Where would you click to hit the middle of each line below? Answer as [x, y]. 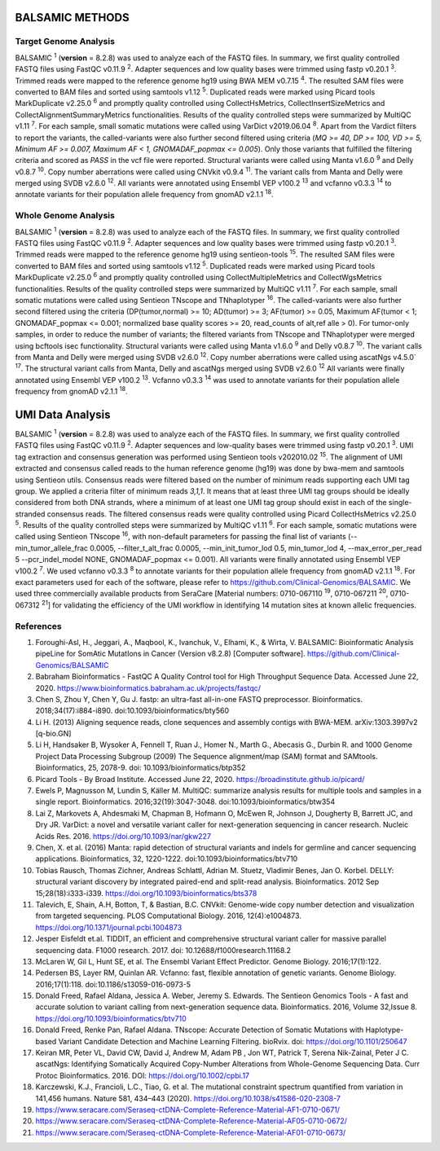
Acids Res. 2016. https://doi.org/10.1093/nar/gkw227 [123, 836]
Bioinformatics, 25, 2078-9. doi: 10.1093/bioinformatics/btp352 [141, 768]
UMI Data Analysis [63, 414]
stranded [30, 514]
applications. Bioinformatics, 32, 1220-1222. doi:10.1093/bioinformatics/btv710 [167, 859]
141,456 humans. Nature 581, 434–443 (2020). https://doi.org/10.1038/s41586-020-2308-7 [188, 1098]
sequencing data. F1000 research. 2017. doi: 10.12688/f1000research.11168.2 [163, 950]
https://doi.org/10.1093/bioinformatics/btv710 [111, 1018]
